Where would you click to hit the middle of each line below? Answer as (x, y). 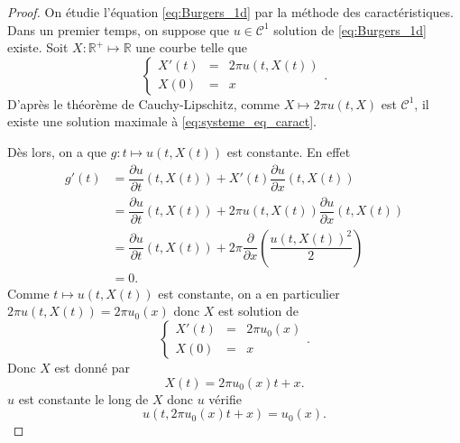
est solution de (258, 311)
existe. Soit (38, 47)
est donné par (92, 367)
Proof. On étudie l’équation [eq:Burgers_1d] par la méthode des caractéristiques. (230, 12)
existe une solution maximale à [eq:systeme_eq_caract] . (162, 121)
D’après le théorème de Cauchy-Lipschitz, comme (143, 103)
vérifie (225, 398)
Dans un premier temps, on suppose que (118, 29)
